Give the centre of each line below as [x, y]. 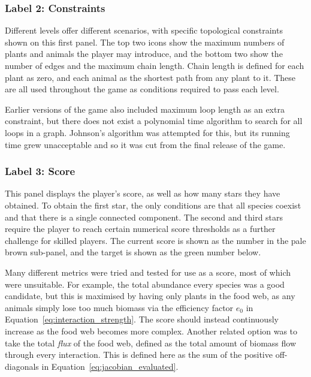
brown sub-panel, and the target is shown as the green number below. [133, 252]
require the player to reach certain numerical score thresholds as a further [140, 229]
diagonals [22, 366]
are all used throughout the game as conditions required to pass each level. [142, 89]
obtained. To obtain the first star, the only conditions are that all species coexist [153, 205]
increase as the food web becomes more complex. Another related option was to [151, 331]
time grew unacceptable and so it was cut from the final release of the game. [145, 144]
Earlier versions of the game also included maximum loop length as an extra [145, 109]
